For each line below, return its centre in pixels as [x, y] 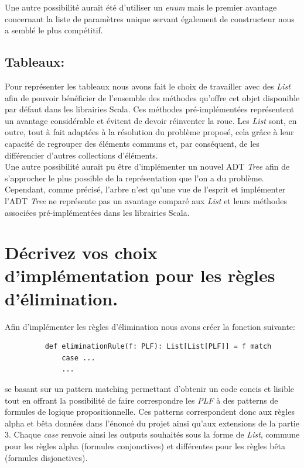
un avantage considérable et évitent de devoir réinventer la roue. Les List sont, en [151, 120]
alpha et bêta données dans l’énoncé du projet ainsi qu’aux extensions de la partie [152, 423]
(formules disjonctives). [46, 457]
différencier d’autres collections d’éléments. [81, 155]
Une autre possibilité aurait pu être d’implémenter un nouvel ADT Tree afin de [147, 166]
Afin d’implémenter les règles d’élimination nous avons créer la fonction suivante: [150, 326]
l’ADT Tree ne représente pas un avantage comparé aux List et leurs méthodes [146, 200]
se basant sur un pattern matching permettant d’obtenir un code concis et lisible [150, 388]
